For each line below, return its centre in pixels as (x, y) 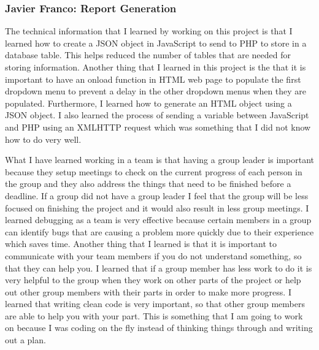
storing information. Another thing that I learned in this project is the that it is (156, 67)
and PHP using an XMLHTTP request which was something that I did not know (158, 127)
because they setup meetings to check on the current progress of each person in (154, 171)
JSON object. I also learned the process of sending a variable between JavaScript (157, 115)
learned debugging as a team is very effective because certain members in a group (158, 220)
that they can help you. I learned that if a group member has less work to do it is (159, 268)
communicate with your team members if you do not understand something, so (153, 255)
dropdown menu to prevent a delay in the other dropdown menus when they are (156, 91)
